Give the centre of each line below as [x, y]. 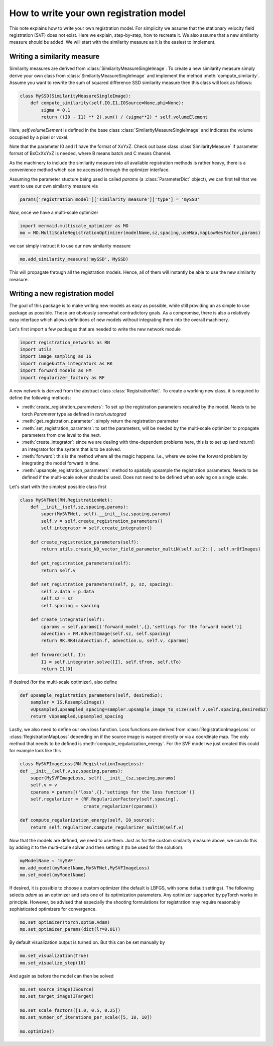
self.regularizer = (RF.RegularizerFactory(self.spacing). [105, 799]
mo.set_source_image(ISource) [57, 989]
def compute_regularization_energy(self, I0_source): [87, 820]
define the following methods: [40, 397]
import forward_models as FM [56, 371]
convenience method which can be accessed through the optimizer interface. [90, 170]
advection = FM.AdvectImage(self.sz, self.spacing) [106, 634]
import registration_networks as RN [65, 342]
